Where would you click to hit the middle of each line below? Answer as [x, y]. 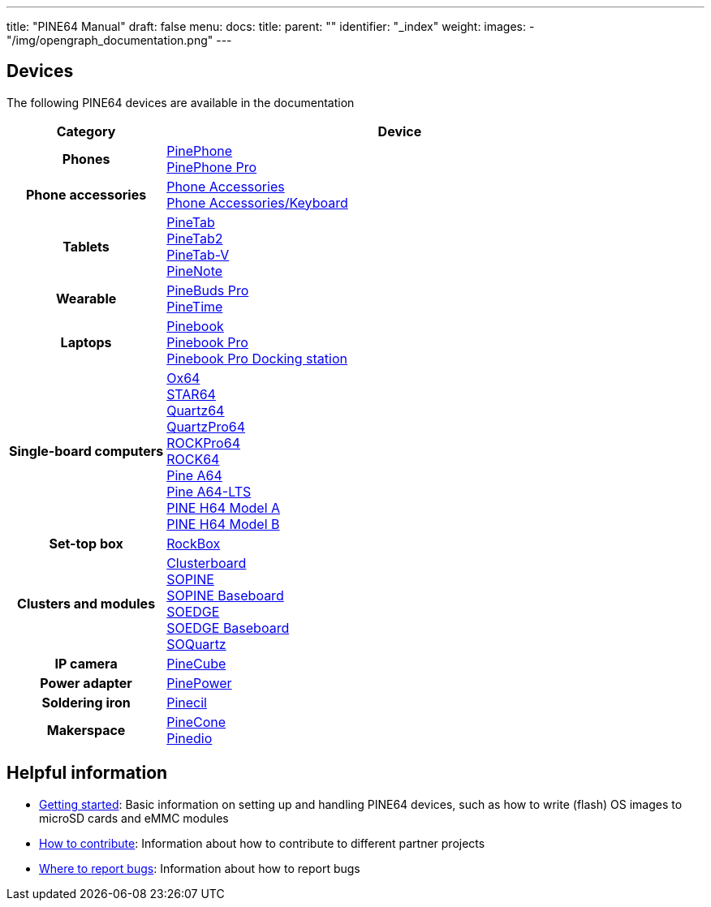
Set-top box [86, 543]
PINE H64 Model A [224, 507]
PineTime [195, 306]
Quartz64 [196, 410]
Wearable [86, 298]
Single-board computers [86, 451]
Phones [86, 159]
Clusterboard [207, 563]
